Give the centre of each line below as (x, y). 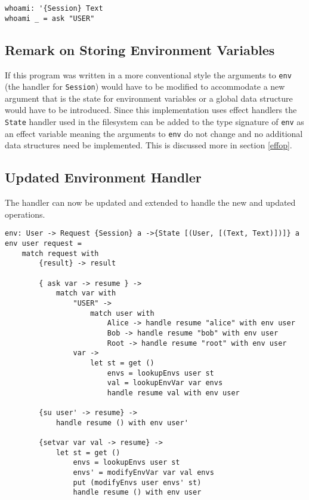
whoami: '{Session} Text (54, 8)
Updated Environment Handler (103, 177)
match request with (60, 253)
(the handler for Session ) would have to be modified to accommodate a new (145, 86)
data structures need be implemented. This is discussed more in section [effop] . (149, 145)
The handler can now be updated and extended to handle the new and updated (150, 202)
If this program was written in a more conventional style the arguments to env (148, 74)
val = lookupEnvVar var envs (165, 383)
